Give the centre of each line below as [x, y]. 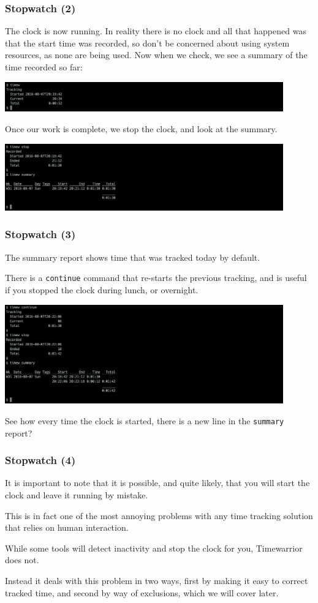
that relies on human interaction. [67, 527]
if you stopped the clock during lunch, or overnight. [102, 290]
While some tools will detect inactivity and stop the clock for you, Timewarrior [154, 548]
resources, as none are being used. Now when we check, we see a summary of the [156, 55]
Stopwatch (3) [40, 234]
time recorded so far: [44, 67]
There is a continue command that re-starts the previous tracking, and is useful [156, 278]
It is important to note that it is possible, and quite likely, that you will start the [157, 483]
